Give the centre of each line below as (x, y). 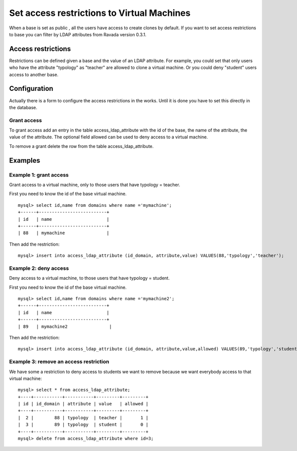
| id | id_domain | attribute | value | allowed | (83, 404)
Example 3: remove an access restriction (59, 362)
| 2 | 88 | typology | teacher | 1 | (83, 418)
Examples (25, 161)
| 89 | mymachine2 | (65, 326)
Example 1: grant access (39, 175)
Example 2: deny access (39, 268)
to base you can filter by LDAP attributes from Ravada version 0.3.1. (78, 34)
